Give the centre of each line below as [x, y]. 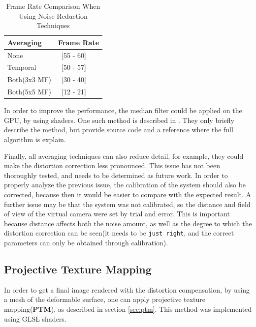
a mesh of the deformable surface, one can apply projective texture [105, 299]
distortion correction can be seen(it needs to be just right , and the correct [119, 233]
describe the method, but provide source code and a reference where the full [119, 130]
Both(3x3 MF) [30, 79]
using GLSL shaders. [35, 318]
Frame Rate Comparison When [53, 6]
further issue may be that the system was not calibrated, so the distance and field [127, 204]
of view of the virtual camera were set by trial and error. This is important [117, 214]
